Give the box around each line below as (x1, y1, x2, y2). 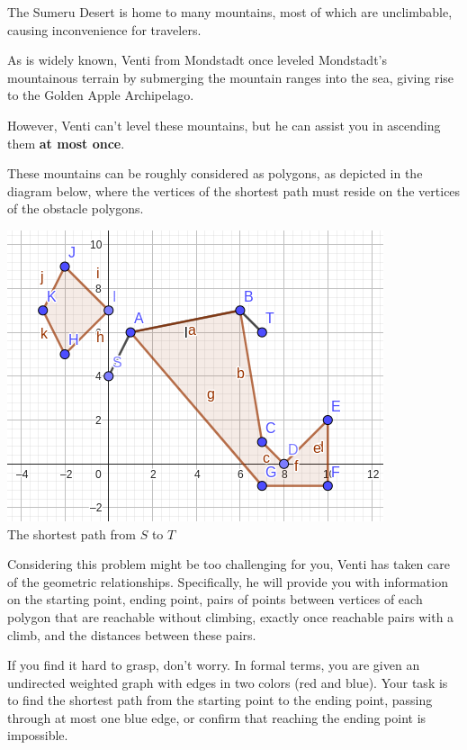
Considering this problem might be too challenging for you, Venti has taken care (7, 555, 450, 574)
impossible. (7, 726, 68, 745)
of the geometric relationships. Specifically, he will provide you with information (7, 572, 448, 591)
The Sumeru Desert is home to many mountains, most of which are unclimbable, (7, 3, 453, 21)
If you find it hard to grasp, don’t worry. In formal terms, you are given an (7, 655, 420, 674)
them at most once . (7, 133, 125, 152)
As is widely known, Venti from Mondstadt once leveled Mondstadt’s (7, 50, 387, 69)
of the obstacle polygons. (7, 199, 144, 218)
